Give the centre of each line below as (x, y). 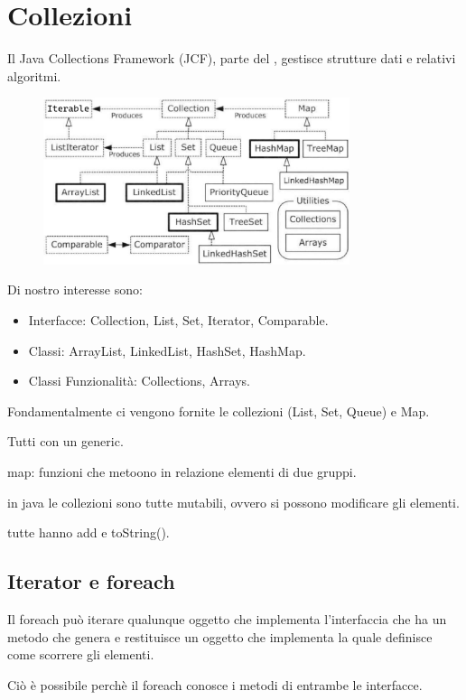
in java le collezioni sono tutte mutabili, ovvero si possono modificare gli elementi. (233, 502)
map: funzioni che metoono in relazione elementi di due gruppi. (182, 471)
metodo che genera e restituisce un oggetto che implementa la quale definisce (220, 636)
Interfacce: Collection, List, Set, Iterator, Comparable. (178, 319)
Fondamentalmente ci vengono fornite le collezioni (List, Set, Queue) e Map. (219, 411)
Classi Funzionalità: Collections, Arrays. (140, 381)
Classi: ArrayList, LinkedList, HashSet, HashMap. (167, 350)
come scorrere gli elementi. (81, 654)
